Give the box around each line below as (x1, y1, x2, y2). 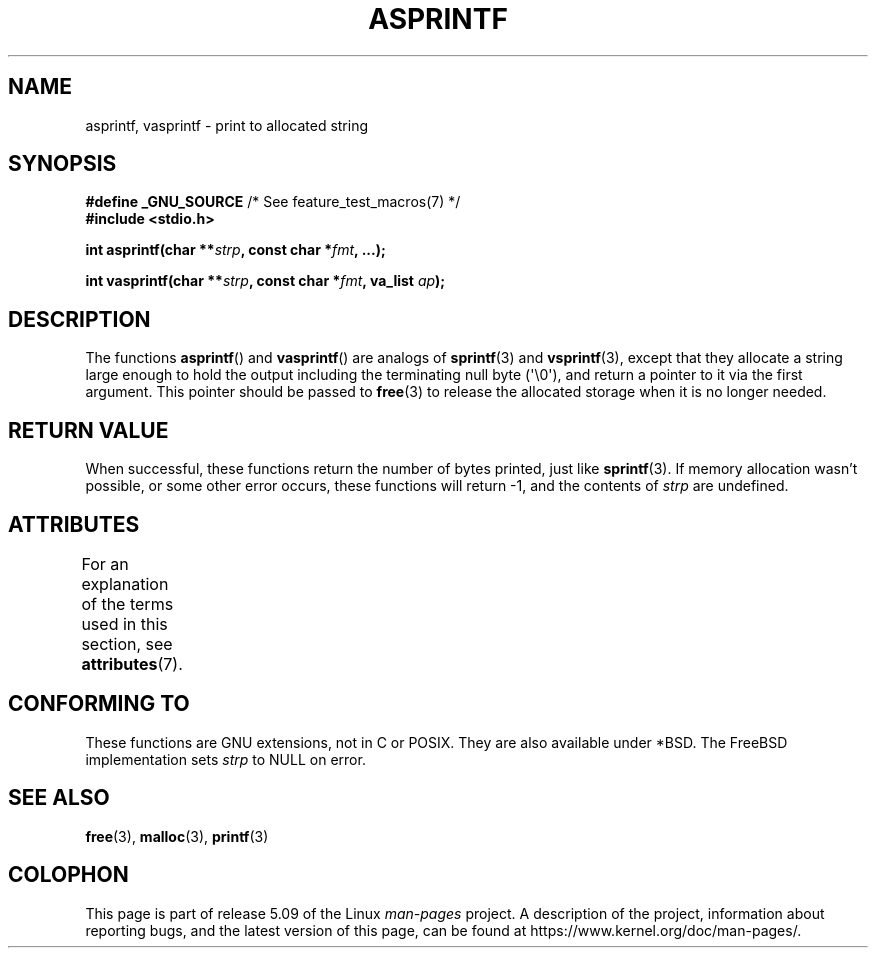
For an (81, 553, 129, 574)
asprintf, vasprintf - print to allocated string (85, 116, 369, 134)
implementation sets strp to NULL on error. (85, 750, 366, 768)
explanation (81, 573, 169, 594)
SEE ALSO (8, 785, 110, 811)
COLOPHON (8, 862, 129, 888)
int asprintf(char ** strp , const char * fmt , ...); (85, 241, 386, 259)
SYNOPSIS (8, 151, 117, 177)
